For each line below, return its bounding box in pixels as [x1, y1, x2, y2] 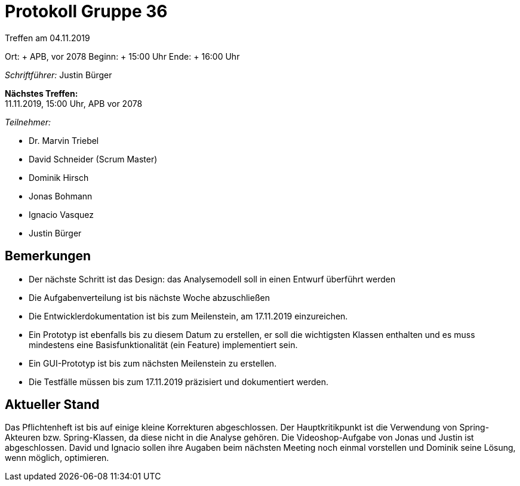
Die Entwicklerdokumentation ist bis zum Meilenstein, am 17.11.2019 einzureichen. [29, 310, 348, 321]
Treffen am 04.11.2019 [5, 32, 90, 43]
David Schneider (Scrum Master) [29, 153, 158, 164]
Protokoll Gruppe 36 [5, 1, 168, 21]
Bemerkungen [5, 248, 91, 264]
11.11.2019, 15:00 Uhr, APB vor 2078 [5, 98, 143, 109]
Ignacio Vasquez [29, 209, 94, 220]
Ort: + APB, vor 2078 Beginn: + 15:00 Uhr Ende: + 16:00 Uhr [5, 51, 240, 61]
